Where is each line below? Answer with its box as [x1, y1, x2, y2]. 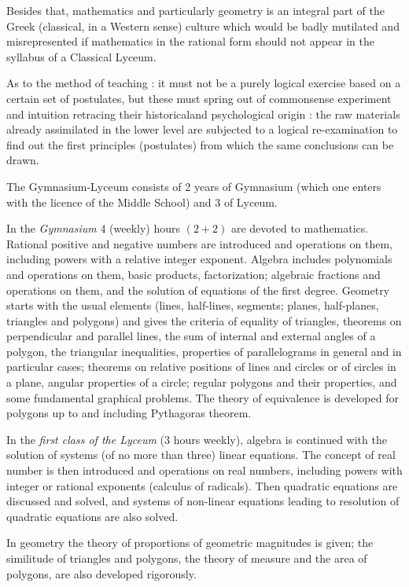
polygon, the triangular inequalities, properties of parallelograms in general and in [6, 343, 402, 359]
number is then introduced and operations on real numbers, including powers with [6, 462, 403, 479]
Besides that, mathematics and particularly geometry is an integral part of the [6, 2, 385, 18]
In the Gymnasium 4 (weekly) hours [6, 220, 180, 237]
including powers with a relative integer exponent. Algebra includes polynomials [6, 251, 392, 267]
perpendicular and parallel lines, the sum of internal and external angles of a [6, 328, 376, 344]
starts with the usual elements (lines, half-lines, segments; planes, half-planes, [6, 297, 379, 314]
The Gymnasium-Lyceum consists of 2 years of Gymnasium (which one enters [6, 178, 381, 194]
